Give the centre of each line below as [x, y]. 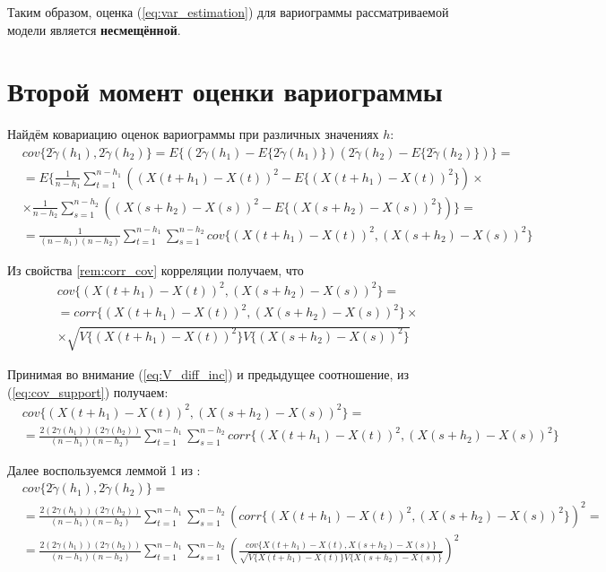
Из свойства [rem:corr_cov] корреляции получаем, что [156, 269]
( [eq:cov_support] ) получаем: [88, 391]
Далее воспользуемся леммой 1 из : [104, 470]
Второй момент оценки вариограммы [225, 91]
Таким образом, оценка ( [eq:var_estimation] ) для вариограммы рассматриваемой [228, 12]
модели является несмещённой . [94, 29]
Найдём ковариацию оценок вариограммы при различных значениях [193, 134]
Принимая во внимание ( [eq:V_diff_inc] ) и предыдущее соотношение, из [208, 374]
